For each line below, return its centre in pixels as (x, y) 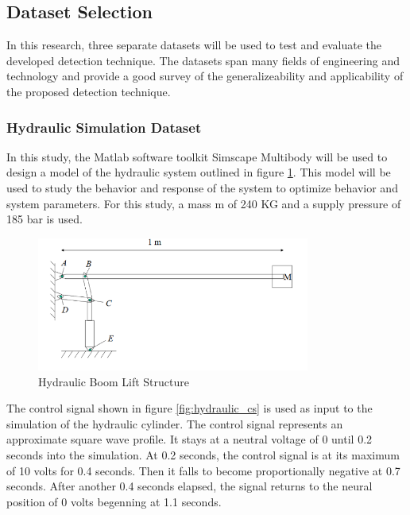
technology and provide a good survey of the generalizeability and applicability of (205, 76)
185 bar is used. (44, 219)
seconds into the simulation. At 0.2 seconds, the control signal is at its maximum (203, 454)
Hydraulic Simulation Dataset (104, 127)
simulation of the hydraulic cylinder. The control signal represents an (175, 423)
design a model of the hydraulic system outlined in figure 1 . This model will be (199, 172)
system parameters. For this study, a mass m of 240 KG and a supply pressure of (204, 203)
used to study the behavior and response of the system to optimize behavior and (202, 187)
